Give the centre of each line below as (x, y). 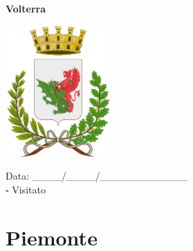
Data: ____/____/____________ (96, 176)
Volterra (26, 8)
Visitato (29, 189)
